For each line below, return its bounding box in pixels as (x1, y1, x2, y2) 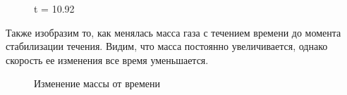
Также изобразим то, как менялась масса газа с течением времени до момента (6, 25, 341, 39)
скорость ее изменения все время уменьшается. (6, 52, 209, 67)
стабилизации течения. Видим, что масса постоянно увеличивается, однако (6, 39, 328, 53)
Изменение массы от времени (34, 76, 161, 91)
